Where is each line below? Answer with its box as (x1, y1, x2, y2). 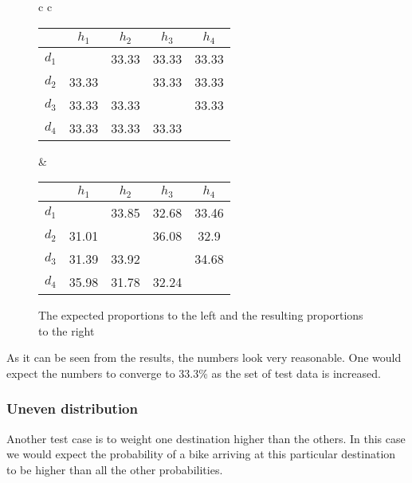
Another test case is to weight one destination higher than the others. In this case (6, 430, 406, 446)
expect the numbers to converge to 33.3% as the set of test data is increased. (6, 364, 381, 381)
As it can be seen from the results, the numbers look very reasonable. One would (6, 349, 402, 366)
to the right (38, 322, 95, 339)
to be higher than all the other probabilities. (6, 461, 223, 477)
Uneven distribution (6, 399, 138, 418)
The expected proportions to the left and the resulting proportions (38, 307, 363, 324)
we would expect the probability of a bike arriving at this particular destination (6, 446, 396, 462)
